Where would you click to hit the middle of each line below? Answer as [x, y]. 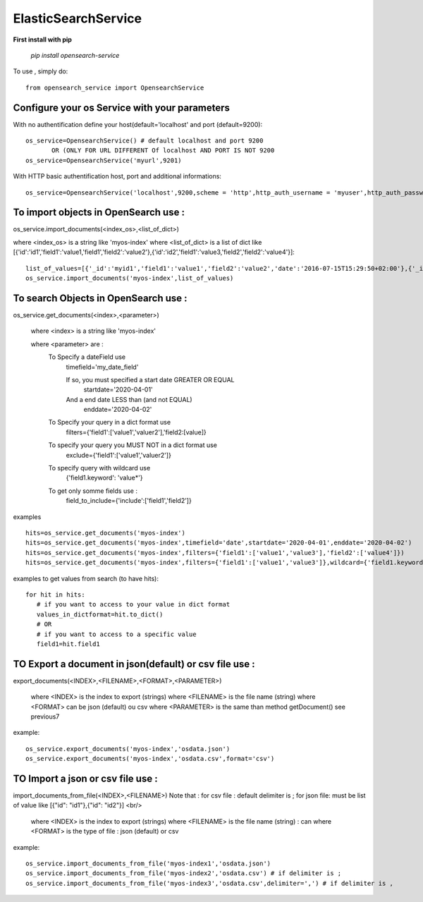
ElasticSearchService [78, 18]
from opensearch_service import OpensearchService [115, 87]
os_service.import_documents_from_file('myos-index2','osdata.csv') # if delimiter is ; [184, 873]
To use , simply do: [41, 71]
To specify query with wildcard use [99, 468]
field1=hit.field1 [68, 644]
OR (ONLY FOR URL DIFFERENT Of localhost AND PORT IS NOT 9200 [163, 151]
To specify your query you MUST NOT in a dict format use [133, 445]
